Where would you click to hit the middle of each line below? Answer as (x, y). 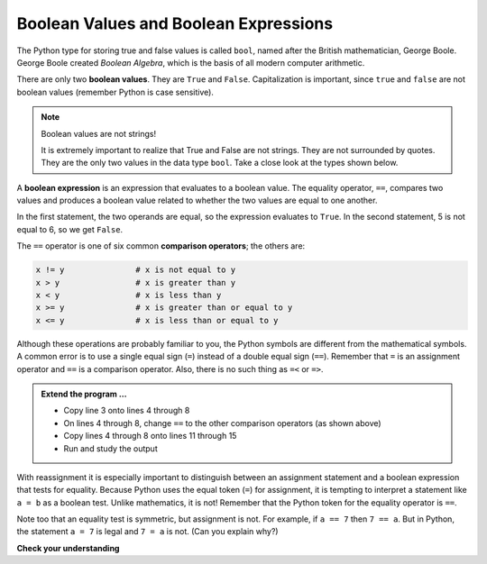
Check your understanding (68, 548)
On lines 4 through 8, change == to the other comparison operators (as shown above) (223, 423)
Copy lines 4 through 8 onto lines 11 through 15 (150, 436)
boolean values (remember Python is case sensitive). (115, 92)
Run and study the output (110, 448)
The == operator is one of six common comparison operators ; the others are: (161, 246)
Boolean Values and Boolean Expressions (175, 23)
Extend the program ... (84, 394)
